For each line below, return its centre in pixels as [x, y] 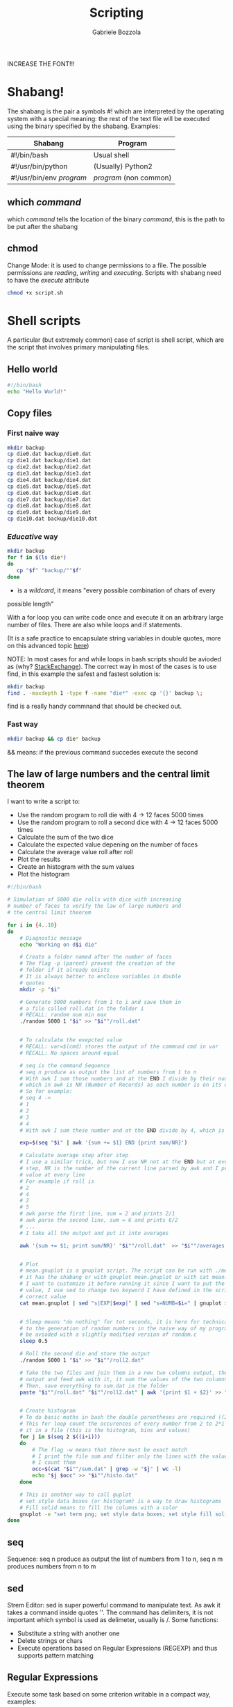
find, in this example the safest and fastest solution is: [84, 674]
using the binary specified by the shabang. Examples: [84, 126]
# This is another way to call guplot [76, 1495]
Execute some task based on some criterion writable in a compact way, [109, 1694]
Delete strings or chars [50, 1640]
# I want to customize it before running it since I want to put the [122, 1284]
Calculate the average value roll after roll [75, 852]
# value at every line [52, 1174]
